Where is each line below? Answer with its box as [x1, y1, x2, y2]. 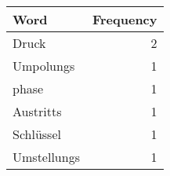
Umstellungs [13, 148, 80, 166]
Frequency [92, 10, 157, 28]
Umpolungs [13, 57, 75, 75]
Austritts [13, 102, 62, 120]
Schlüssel [13, 125, 61, 143]
